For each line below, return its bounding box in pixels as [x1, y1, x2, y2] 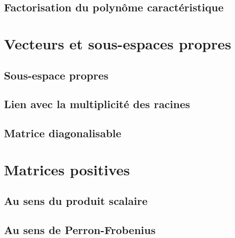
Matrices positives [4, 159, 130, 179]
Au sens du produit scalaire [4, 193, 148, 208]
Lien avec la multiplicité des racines [4, 96, 190, 112]
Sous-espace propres [4, 67, 109, 82]
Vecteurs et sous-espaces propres [4, 33, 232, 53]
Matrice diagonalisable [4, 125, 121, 141]
